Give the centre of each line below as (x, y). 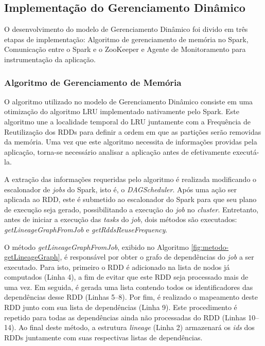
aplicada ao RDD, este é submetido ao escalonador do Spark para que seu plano (130, 199)
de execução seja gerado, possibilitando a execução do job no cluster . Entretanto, (131, 209)
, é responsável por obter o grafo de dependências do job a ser (157, 257)
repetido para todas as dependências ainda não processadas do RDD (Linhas (125, 317)
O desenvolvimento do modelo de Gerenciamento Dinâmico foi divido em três (126, 29)
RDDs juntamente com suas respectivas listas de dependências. (103, 337)
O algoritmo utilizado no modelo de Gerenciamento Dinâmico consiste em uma (129, 101)
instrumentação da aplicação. (50, 59)
